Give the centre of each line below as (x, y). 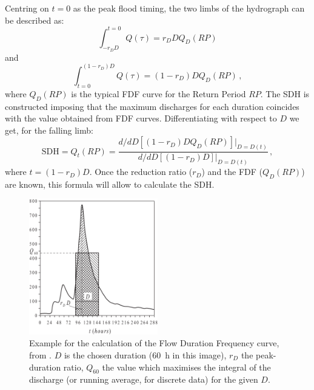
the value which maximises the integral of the (186, 367)
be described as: (35, 20)
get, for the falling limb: (49, 130)
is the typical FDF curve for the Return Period (159, 93)
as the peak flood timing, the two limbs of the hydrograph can (189, 8)
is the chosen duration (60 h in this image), (145, 354)
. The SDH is (285, 93)
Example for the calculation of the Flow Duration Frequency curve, (154, 343)
